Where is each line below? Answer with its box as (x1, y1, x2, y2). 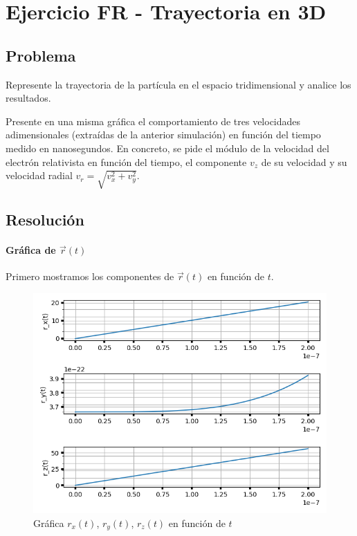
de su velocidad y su (261, 154, 347, 169)
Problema (6, 44, 76, 66)
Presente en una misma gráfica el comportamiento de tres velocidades (6, 113, 301, 128)
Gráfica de (6, 243, 56, 257)
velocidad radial (6, 168, 73, 183)
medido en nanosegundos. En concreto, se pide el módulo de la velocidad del (6, 140, 329, 155)
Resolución (6, 209, 84, 230)
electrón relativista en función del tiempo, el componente (6, 154, 247, 169)
